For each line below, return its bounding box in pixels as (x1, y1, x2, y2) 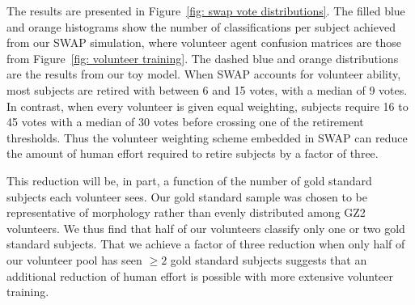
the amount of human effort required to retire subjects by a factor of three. (6, 145, 379, 162)
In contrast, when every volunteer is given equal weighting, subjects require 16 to (6, 97, 409, 114)
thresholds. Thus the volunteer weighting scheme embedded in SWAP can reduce (6, 129, 408, 146)
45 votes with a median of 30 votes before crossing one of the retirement (6, 113, 364, 130)
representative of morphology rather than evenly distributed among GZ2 (6, 204, 366, 221)
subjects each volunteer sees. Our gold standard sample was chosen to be (6, 188, 367, 205)
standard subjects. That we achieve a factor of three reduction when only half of (6, 235, 405, 252)
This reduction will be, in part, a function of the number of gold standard (6, 172, 372, 189)
